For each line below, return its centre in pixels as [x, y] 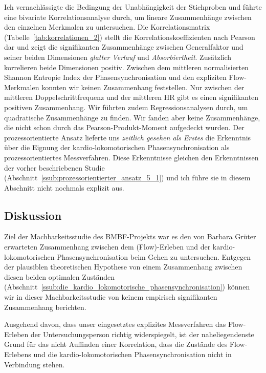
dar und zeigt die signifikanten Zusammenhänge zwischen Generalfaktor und [124, 47]
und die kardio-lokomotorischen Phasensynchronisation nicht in [132, 354]
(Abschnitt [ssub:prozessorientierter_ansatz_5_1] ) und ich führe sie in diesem [127, 178]
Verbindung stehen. [35, 364]
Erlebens [18, 354]
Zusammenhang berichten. [45, 307]
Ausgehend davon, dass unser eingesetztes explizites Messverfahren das [115, 324]
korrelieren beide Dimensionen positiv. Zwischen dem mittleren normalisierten [126, 67]
